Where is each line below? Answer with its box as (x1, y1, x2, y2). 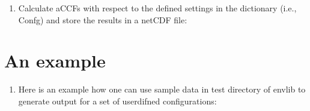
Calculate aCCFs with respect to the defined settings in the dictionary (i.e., (18, 2, 297, 14)
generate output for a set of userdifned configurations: (18, 94, 217, 107)
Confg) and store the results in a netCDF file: (18, 13, 187, 26)
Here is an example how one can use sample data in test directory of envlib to (18, 83, 306, 95)
